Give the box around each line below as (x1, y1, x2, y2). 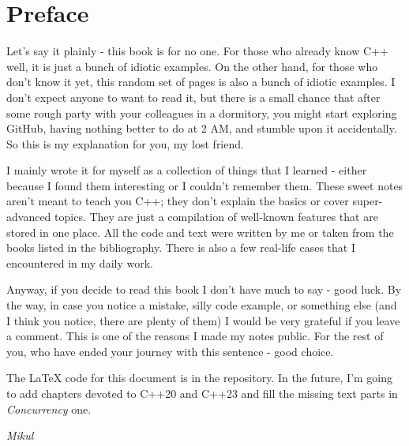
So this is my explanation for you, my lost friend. (6, 135, 244, 152)
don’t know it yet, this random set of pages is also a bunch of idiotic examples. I (6, 73, 396, 90)
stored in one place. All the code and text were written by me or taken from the (6, 223, 394, 240)
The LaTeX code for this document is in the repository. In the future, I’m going (6, 369, 393, 386)
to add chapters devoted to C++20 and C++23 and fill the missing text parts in (6, 385, 398, 401)
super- (352, 193, 383, 209)
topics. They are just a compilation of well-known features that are (54, 208, 378, 225)
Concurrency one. (6, 400, 92, 417)
